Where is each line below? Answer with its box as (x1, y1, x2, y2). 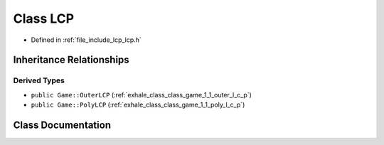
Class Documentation (13, 119, 112, 131)
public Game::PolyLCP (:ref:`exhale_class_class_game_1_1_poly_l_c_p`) (31, 100, 245, 109)
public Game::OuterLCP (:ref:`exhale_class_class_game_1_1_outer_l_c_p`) (31, 90, 252, 99)
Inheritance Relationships (13, 54, 129, 66)
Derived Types (13, 75, 65, 85)
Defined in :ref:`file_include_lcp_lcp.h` (31, 36, 142, 44)
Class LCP (13, 11, 75, 26)
